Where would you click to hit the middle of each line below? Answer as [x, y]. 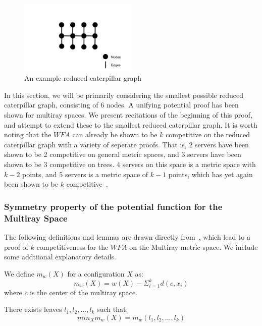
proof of [16, 247]
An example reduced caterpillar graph [83, 78]
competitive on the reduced [208, 134]
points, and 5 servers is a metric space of [85, 174]
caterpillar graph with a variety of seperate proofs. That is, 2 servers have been [126, 144]
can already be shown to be [115, 134]
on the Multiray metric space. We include [194, 247]
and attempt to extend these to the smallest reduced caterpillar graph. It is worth [131, 124]
